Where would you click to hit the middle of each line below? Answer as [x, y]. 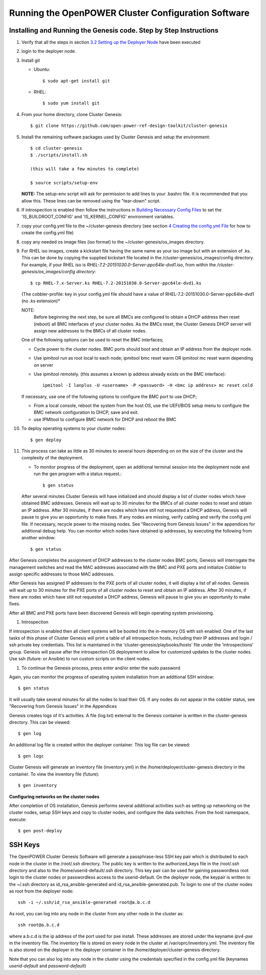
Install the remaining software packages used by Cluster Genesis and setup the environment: [116, 137]
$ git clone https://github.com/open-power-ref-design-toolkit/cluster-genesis [129, 126]
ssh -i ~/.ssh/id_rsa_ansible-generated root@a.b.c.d [84, 902]
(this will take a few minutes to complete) [85, 169]
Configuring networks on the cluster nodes [54, 796]
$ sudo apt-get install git [76, 81]
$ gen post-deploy [40, 831]
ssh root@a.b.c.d [39, 925]
